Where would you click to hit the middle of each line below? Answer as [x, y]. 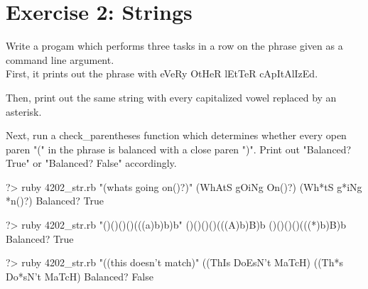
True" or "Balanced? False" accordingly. [91, 163]
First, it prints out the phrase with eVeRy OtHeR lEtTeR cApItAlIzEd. [162, 73]
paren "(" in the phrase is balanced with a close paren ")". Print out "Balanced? [179, 149]
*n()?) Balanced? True [55, 201]
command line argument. [60, 59]
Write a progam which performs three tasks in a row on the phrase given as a [174, 46]
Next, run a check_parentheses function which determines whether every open [176, 135]
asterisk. [24, 111]
